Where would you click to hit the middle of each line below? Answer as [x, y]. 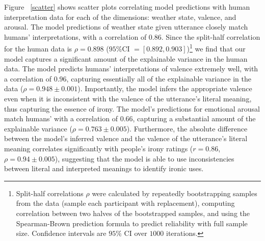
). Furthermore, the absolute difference [187, 128]
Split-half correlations [50, 193]
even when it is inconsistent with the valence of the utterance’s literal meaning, [128, 98]
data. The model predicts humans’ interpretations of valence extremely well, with [131, 69]
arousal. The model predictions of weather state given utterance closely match [126, 27]
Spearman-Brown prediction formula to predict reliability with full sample [132, 223]
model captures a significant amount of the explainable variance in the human [126, 58]
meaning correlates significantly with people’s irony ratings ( [99, 148]
